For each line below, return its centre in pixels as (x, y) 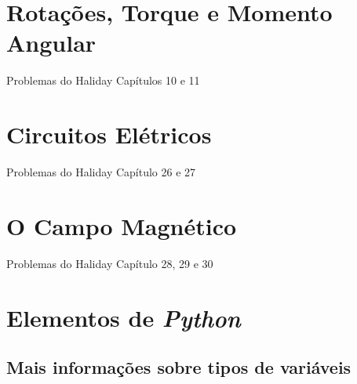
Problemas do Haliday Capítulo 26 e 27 (101, 172)
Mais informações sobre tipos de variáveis (179, 367)
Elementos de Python (124, 317)
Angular (51, 43)
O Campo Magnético (122, 225)
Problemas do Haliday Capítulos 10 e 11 (103, 80)
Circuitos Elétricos (109, 134)
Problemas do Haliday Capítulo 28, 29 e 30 (110, 263)
